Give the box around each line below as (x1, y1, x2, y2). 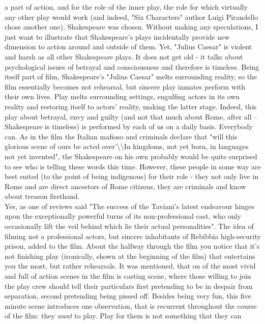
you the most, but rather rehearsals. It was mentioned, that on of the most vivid (5, 260, 256, 271)
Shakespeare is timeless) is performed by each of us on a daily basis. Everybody (5, 121, 253, 132)
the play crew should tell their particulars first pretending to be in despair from (5, 280, 253, 291)
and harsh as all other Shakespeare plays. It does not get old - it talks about (5, 51, 243, 62)
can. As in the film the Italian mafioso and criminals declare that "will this (5, 131, 238, 141)
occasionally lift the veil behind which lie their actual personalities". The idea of (5, 221, 254, 231)
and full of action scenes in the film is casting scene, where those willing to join (5, 271, 251, 281)
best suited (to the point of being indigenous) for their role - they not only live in (5, 171, 258, 182)
